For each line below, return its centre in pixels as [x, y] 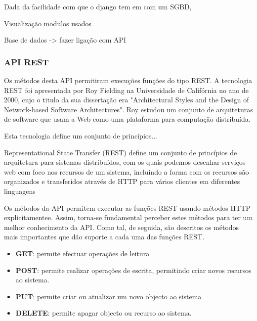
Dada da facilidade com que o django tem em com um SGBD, [98, 6]
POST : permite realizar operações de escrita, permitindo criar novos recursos [133, 270]
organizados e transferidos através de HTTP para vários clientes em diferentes [122, 181]
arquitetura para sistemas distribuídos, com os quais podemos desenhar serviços [125, 162]
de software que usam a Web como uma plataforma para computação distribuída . [127, 119]
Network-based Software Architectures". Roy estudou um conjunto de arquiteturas [128, 109]
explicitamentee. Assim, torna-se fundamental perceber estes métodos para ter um [128, 217]
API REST [26, 62]
